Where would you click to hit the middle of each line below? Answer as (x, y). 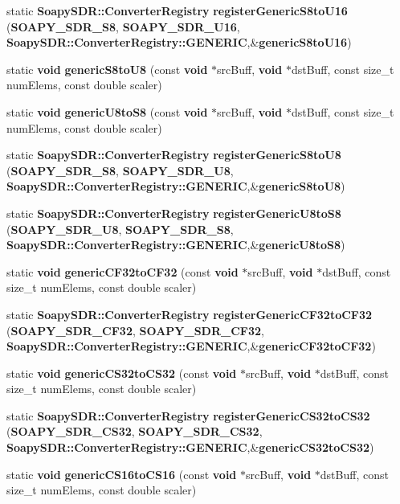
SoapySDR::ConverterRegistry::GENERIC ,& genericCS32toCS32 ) (190, 447)
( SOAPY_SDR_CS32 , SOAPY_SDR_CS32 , (135, 431)
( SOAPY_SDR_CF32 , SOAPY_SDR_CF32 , (135, 330)
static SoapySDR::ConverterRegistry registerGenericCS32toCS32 (188, 415)
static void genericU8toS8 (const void (107, 111)
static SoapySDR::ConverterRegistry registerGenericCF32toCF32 (190, 314)
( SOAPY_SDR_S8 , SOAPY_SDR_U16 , (123, 26)
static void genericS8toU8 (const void (107, 69)
